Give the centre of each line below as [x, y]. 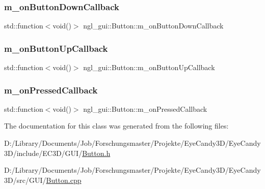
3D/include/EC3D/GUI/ [43, 153]
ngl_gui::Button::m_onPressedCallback [145, 108]
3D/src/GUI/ [25, 180]
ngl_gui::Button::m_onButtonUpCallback [149, 67]
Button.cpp [64, 180]
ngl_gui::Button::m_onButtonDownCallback [153, 26]
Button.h [96, 153]
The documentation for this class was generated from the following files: [116, 126]
